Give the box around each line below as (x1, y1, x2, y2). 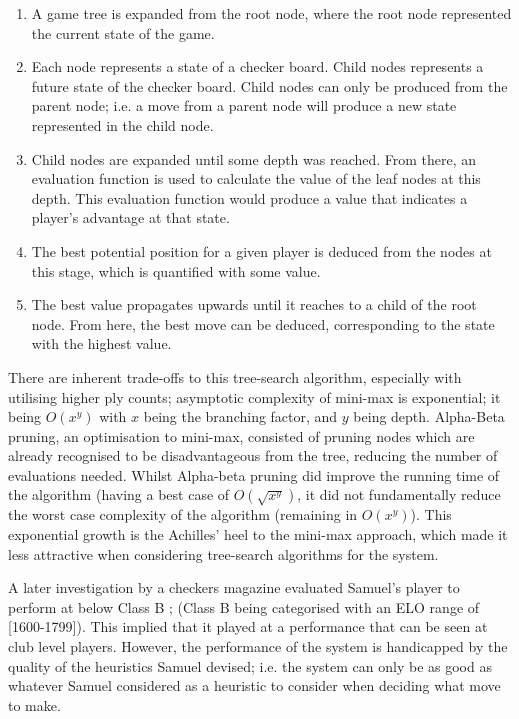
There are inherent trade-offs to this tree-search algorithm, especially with (8, 366, 462, 387)
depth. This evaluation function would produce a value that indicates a (31, 187, 468, 208)
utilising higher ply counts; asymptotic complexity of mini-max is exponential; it (8, 386, 501, 407)
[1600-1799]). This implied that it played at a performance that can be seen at (8, 616, 488, 637)
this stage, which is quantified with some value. (31, 260, 321, 281)
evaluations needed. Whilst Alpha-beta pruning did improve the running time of (8, 464, 500, 485)
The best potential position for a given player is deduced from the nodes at (31, 240, 492, 261)
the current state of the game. (31, 22, 215, 43)
